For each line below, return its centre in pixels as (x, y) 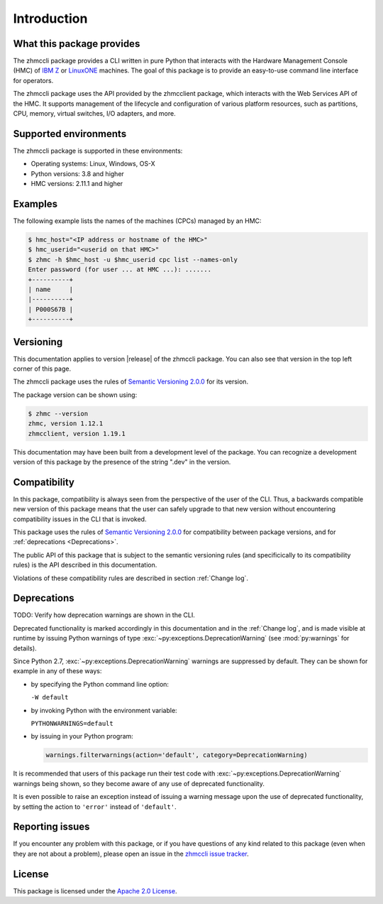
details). (25, 648)
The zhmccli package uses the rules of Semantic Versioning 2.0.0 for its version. (131, 382)
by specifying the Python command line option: (100, 684)
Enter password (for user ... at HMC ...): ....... (120, 269)
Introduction (50, 18)
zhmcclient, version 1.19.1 (77, 434)
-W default (50, 697)
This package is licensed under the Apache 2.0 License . (95, 891)
